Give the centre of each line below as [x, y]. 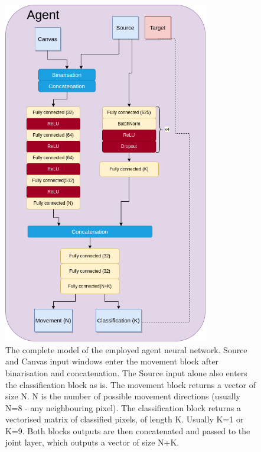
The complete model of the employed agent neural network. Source [126, 349]
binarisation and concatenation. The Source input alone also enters [126, 372]
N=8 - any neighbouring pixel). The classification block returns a [123, 407]
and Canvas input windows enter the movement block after [112, 361]
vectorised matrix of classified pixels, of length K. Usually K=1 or [125, 419]
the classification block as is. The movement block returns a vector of [130, 384]
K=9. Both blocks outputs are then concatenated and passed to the [128, 430]
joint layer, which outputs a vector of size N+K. [92, 442]
